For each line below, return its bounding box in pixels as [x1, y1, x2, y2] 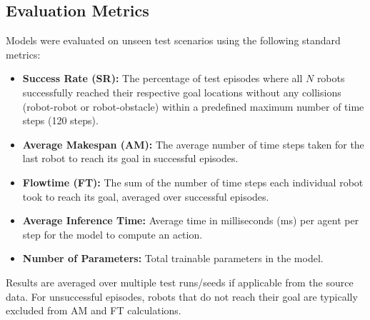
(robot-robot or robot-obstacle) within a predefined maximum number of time [22, 99, 364, 114]
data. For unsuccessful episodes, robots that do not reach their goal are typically [6, 289, 358, 304]
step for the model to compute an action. [22, 226, 203, 241]
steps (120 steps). [22, 113, 99, 128]
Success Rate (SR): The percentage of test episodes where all [22, 71, 303, 86]
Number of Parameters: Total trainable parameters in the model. [22, 251, 324, 266]
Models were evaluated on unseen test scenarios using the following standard [6, 33, 341, 48]
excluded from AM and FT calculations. [6, 303, 181, 318]
